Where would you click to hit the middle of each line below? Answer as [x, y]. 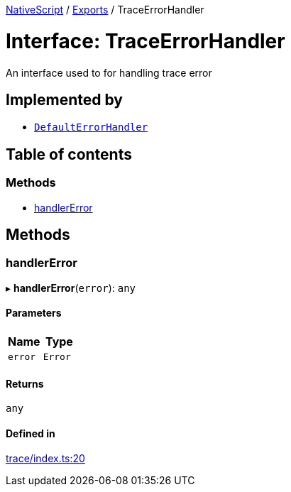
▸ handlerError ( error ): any [71, 288]
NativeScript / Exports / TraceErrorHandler [105, 10]
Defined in [31, 433]
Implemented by [64, 99]
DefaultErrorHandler [91, 127]
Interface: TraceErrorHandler [145, 41]
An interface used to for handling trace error [109, 72]
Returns [25, 383]
